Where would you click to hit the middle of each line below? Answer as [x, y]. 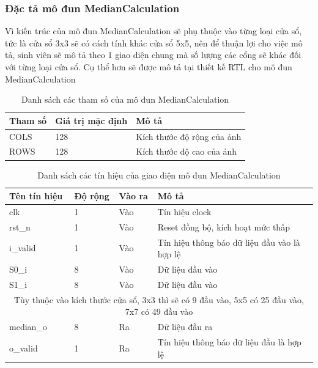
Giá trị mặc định [91, 120]
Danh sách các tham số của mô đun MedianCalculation [125, 99]
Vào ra [133, 196]
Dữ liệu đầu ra [185, 327]
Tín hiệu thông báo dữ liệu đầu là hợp [229, 342]
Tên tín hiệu [36, 196]
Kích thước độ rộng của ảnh [189, 136]
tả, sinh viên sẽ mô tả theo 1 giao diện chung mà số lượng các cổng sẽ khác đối [153, 55]
